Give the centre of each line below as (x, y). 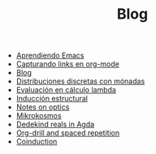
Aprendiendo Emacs (50, 56)
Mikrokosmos (39, 116)
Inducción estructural (52, 99)
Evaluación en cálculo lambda (66, 90)
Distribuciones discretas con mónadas (80, 81)
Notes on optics (43, 107)
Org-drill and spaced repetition (68, 133)
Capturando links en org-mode (67, 64)
